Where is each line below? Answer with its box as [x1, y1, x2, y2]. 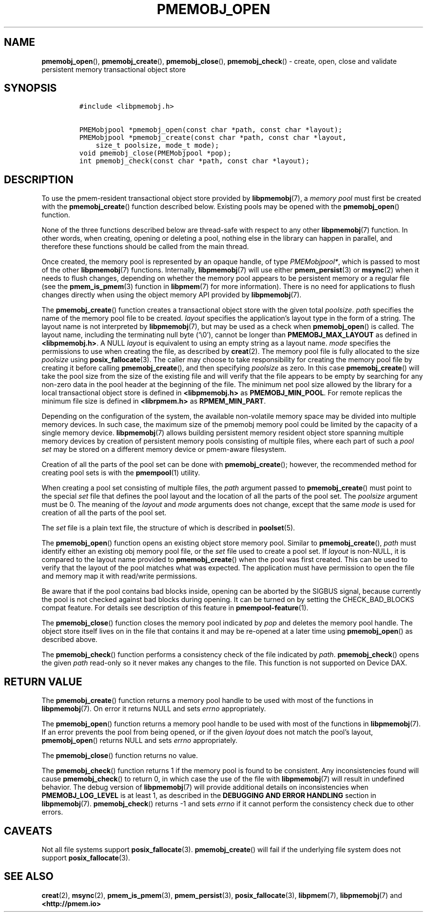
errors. [41, 808, 63, 817]
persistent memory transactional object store [41, 65, 186, 74]
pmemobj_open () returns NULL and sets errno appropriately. [41, 736, 238, 745]
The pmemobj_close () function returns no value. [41, 751, 198, 760]
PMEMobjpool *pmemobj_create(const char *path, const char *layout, [79, 134, 347, 142]
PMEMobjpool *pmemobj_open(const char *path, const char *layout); [79, 126, 343, 134]
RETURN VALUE [4, 675, 82, 688]
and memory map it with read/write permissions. [41, 572, 197, 581]
